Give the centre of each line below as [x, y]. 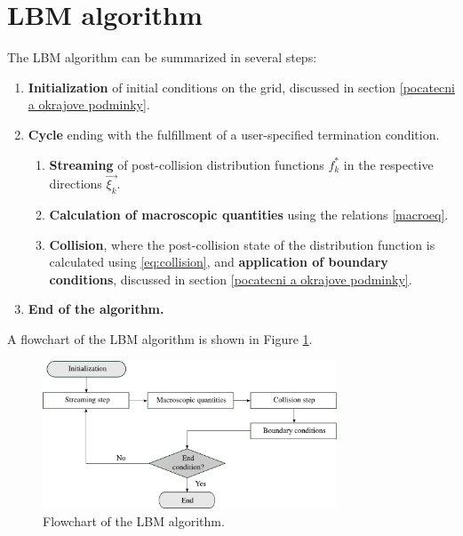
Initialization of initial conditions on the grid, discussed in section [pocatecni [242, 87]
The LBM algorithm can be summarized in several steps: [162, 57]
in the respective [388, 164]
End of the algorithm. [96, 309]
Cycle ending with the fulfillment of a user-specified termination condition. [234, 134]
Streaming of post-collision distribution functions [187, 164]
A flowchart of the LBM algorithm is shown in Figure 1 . [160, 339]
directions [76, 184]
